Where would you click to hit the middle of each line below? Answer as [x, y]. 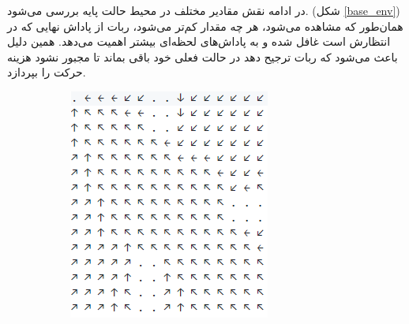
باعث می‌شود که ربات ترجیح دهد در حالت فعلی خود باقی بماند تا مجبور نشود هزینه [203, 56]
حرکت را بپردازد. [47, 72]
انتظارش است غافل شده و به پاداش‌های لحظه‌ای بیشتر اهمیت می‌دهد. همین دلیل [199, 41]
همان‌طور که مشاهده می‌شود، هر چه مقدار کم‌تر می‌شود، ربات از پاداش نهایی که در [205, 26]
